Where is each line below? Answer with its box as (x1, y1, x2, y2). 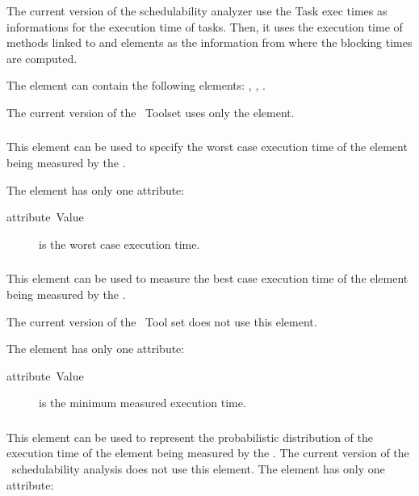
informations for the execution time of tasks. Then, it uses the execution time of (6, 18, 403, 35)
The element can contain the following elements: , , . (6, 77, 266, 94)
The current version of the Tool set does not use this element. (6, 313, 317, 330)
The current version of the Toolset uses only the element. (6, 103, 295, 120)
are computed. (6, 49, 78, 66)
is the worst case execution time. (39, 235, 200, 252)
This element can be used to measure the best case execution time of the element (6, 270, 409, 287)
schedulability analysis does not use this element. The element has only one (11, 460, 385, 477)
